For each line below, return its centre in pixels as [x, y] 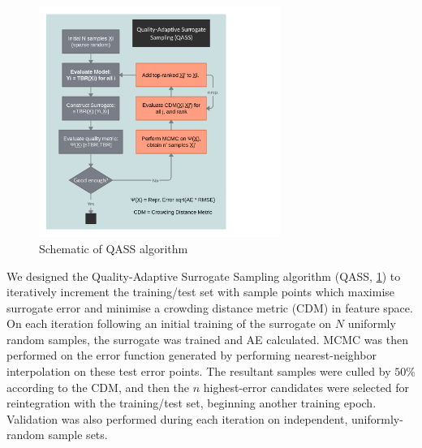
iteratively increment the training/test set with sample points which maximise [201, 292]
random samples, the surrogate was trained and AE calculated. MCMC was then [207, 339]
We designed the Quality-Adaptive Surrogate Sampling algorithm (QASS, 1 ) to [204, 276]
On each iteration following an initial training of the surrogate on [169, 323]
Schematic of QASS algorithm [114, 248]
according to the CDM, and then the [98, 387]
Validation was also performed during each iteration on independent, [177, 418]
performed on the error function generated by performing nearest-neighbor [192, 355]
